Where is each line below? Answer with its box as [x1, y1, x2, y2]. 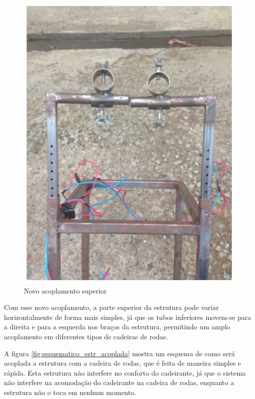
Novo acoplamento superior [24, 285, 107, 296]
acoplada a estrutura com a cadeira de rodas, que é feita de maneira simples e [4, 358, 241, 368]
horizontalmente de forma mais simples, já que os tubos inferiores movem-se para [4, 311, 251, 322]
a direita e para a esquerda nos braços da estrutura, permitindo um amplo [4, 321, 230, 332]
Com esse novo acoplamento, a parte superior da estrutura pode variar [4, 302, 219, 312]
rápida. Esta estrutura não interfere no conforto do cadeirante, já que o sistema [4, 367, 246, 378]
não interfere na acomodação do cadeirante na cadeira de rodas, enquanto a [4, 377, 234, 388]
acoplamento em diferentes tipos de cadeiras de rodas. [4, 331, 168, 342]
